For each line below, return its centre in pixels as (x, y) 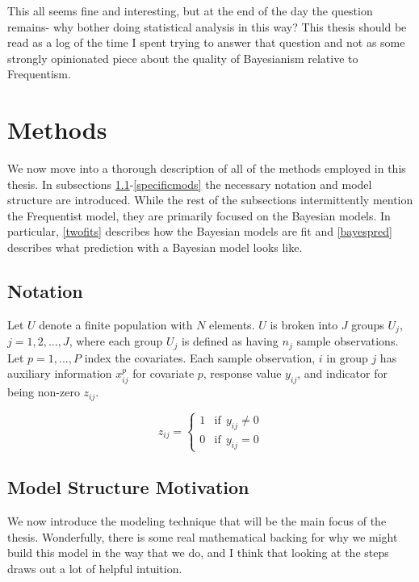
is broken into (304, 324)
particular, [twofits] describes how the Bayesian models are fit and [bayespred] (200, 231)
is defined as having (230, 341)
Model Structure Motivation (128, 487)
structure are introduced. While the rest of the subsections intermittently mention (210, 200)
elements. (232, 324)
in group (347, 357)
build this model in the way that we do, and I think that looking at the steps (198, 553)
